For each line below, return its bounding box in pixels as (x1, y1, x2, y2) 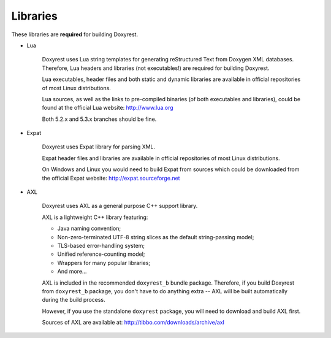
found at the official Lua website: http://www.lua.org (42, 104, 174, 112)
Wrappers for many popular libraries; (57, 259, 151, 266)
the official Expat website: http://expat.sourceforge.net (42, 174, 180, 182)
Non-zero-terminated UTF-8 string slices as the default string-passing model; (57, 233, 254, 240)
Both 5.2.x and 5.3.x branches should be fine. (42, 115, 157, 123)
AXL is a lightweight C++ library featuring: (42, 213, 148, 221)
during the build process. (42, 296, 105, 304)
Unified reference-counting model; (57, 250, 145, 258)
